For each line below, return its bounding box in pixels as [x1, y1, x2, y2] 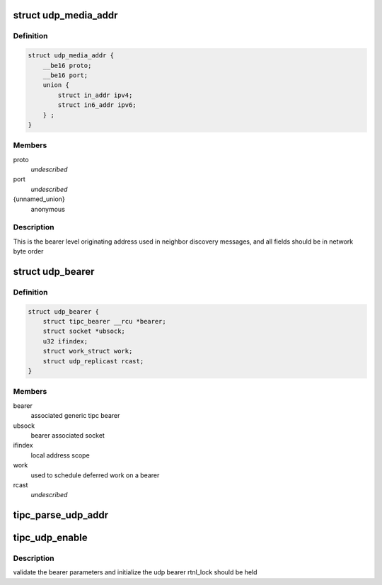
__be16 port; [42, 71, 88, 79]
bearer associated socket [30, 431, 105, 439]
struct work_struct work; [42, 347, 133, 356]
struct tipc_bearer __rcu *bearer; [42, 317, 166, 326]
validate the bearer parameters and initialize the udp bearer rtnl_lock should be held [13, 568, 257, 577]
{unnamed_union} [13, 195, 65, 203]
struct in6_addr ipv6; [57, 101, 137, 109]
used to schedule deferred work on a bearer [30, 471, 160, 479]
